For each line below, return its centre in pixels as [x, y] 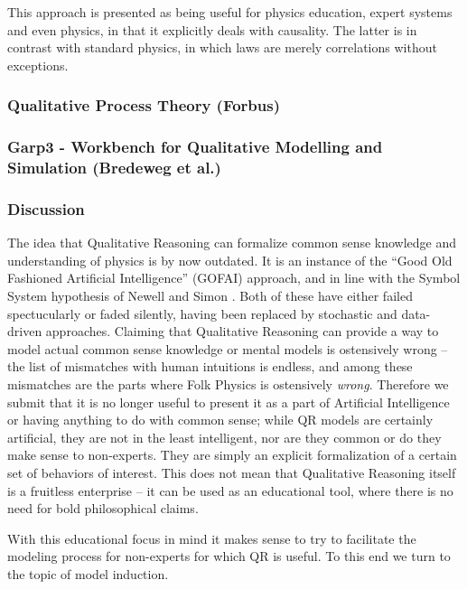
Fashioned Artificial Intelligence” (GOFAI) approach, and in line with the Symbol [234, 278]
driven [25, 331]
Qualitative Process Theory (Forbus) [144, 105]
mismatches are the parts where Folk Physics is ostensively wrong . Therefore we [228, 383]
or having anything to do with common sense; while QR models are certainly [220, 420]
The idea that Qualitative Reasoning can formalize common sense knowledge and [232, 243]
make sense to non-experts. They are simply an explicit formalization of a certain [232, 455]
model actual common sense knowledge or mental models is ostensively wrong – [228, 348]
